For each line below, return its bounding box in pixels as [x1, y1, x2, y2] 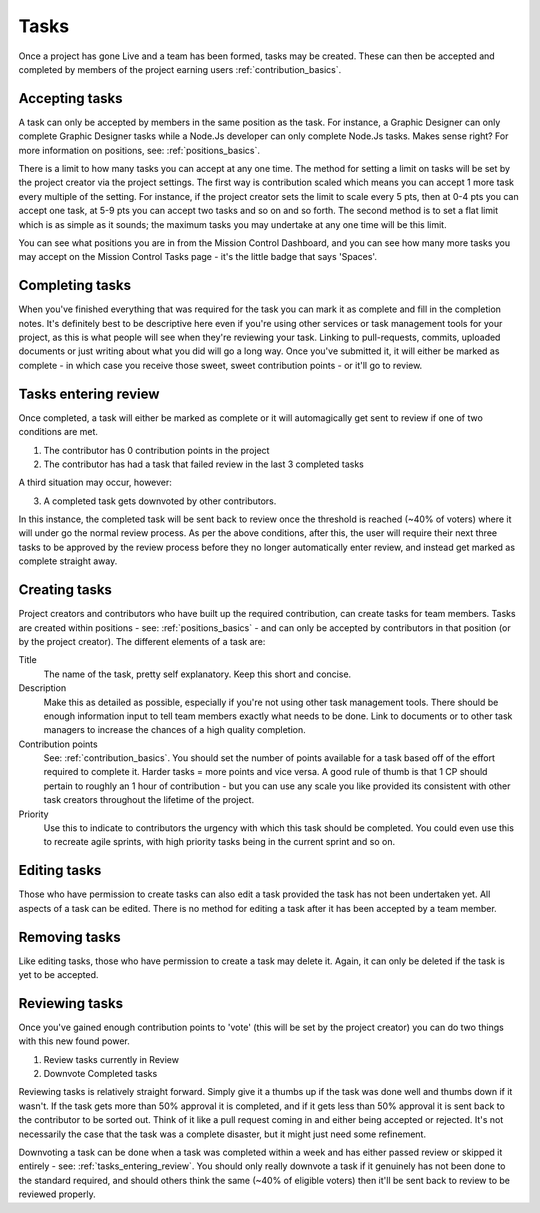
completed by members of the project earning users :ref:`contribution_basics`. [18, 63, 342, 75]
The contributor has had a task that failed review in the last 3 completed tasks [43, 458, 364, 470]
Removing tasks [18, 928, 121, 945]
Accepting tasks [18, 90, 124, 107]
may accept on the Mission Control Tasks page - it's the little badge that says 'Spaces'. [18, 251, 377, 263]
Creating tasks [18, 581, 112, 599]
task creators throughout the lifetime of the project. [43, 794, 255, 806]
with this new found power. [18, 1035, 130, 1047]
